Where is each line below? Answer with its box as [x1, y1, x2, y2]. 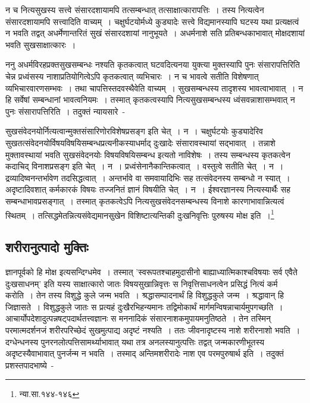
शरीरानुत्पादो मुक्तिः [5, 238, 89, 256]
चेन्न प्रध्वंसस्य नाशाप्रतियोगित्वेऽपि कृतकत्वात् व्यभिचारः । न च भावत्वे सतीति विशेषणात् [5, 70, 259, 82]
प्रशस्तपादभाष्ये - [5, 358, 54, 371]
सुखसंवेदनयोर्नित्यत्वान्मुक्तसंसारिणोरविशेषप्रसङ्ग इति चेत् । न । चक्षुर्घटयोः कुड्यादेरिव [5, 125, 263, 137]
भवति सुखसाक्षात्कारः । [5, 38, 76, 51]
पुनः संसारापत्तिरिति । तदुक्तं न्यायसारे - [5, 105, 126, 117]
